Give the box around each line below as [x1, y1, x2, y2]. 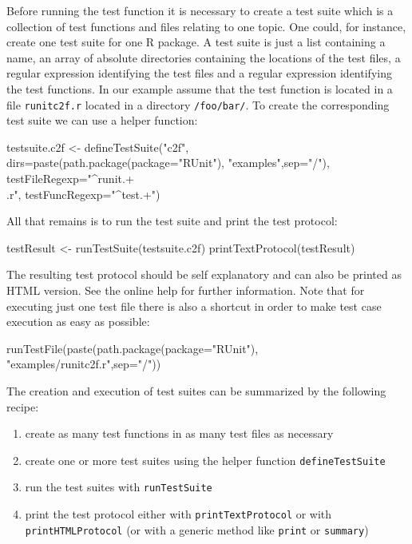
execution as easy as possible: [6, 313, 150, 330]
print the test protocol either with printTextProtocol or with [25, 506, 332, 522]
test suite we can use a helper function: [6, 112, 198, 129]
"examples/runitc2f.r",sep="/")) [6, 355, 161, 372]
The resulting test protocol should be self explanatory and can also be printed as [6, 266, 402, 283]
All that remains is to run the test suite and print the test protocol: [6, 212, 338, 229]
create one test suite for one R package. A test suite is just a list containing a [6, 34, 386, 50]
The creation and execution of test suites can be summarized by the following [6, 382, 386, 399]
